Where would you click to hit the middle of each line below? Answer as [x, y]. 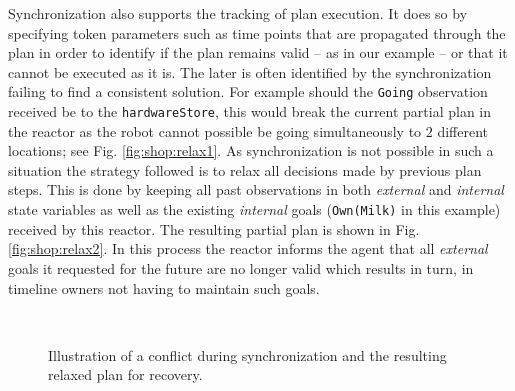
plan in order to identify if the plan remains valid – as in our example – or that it [258, 52]
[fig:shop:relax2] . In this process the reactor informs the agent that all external [248, 248]
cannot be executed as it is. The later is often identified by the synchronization [250, 71]
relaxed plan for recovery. [125, 374]
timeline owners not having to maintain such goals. [164, 287]
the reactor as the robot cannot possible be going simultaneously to [215, 130]
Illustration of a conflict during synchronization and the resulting [247, 354]
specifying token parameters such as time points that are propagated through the [257, 32]
